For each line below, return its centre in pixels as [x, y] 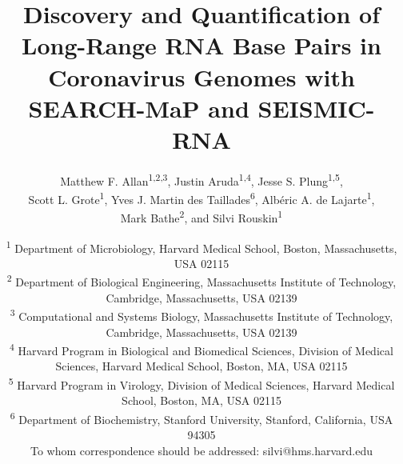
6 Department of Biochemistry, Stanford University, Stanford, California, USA [201, 418]
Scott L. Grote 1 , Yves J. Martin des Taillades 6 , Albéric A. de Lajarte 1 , [201, 198]
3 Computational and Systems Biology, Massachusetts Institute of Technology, [201, 315]
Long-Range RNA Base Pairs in [201, 45]
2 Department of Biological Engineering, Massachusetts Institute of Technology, [201, 281]
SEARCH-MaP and [139, 108]
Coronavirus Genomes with [201, 76]
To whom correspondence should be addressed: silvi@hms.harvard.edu [201, 450]
